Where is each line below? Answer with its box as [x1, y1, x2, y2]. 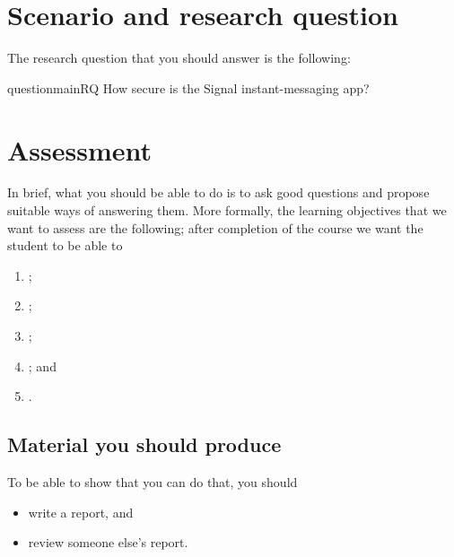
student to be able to [7, 236, 123, 255]
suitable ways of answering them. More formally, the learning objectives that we [7, 201, 447, 220]
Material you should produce [7, 431, 282, 458]
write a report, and [28, 502, 134, 521]
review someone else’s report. [28, 533, 188, 552]
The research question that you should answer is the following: [7, 48, 351, 67]
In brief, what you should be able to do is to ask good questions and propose [7, 183, 430, 202]
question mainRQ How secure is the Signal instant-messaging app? [7, 78, 370, 97]
